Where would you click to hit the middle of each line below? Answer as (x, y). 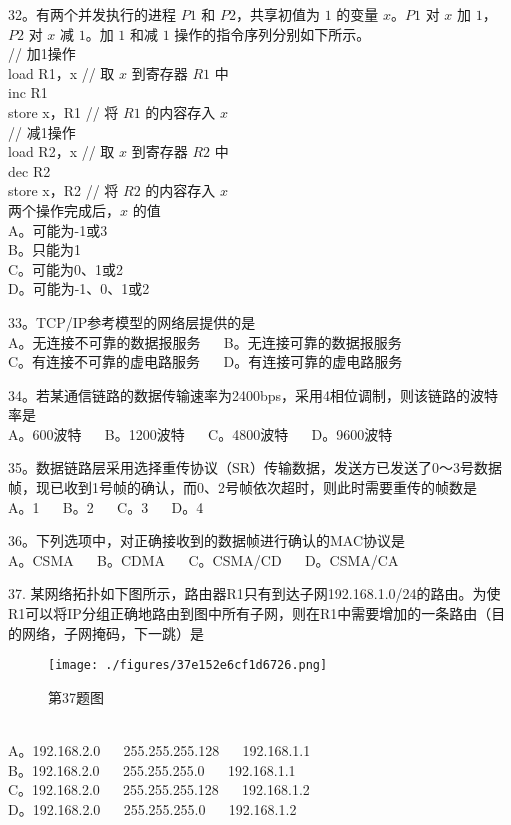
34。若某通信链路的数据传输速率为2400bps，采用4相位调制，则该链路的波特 (253, 394)
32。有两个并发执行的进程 (92, 14)
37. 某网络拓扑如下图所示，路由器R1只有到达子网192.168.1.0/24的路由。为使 (254, 593)
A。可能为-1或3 (58, 229)
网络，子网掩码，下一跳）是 (112, 632)
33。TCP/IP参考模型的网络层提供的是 (132, 321)
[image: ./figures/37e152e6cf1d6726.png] (188, 665)
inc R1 (28, 92)
